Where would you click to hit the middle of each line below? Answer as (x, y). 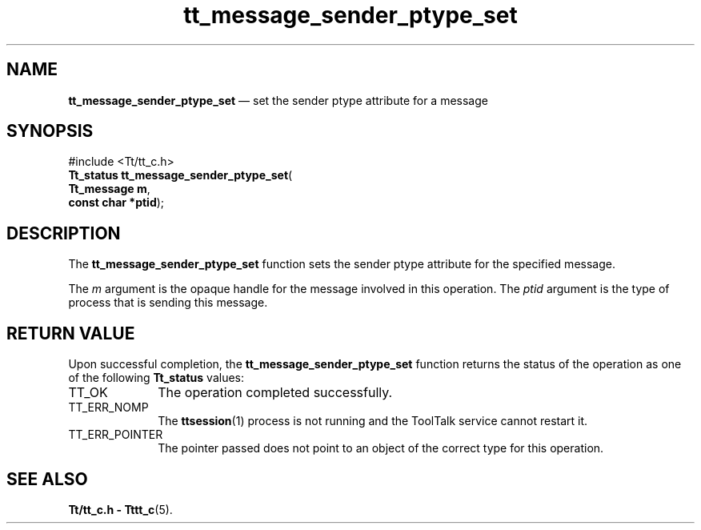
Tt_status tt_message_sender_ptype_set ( (180, 175)
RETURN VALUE (71, 333)
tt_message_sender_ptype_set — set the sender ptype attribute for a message (278, 100)
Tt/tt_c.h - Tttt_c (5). (120, 509)
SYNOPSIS (50, 131)
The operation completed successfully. (275, 393)
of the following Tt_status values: (156, 378)
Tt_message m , (109, 189)
